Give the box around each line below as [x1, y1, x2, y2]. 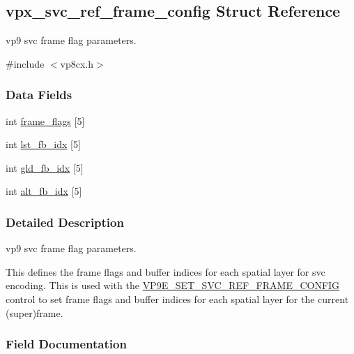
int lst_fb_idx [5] [6, 137, 81, 152]
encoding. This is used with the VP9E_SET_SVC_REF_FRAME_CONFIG [6, 278, 340, 293]
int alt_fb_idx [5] [6, 184, 82, 198]
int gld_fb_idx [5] [6, 160, 84, 175]
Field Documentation [6, 335, 127, 353]
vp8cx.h [60, 56, 94, 71]
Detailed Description [6, 213, 124, 230]
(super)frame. [6, 305, 63, 320]
